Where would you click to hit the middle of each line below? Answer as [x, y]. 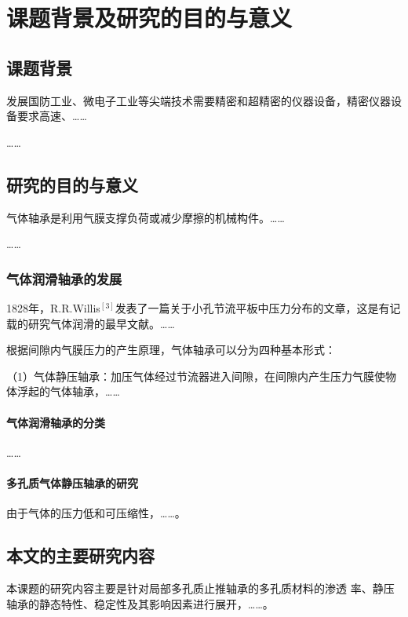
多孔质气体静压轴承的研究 [72, 482]
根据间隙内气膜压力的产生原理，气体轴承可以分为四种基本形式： [171, 350]
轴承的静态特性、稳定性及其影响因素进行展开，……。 [140, 603]
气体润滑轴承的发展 [64, 278]
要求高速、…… [52, 116]
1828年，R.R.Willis [53, 307]
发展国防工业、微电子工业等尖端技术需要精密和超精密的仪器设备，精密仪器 [199, 100]
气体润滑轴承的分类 [56, 422]
